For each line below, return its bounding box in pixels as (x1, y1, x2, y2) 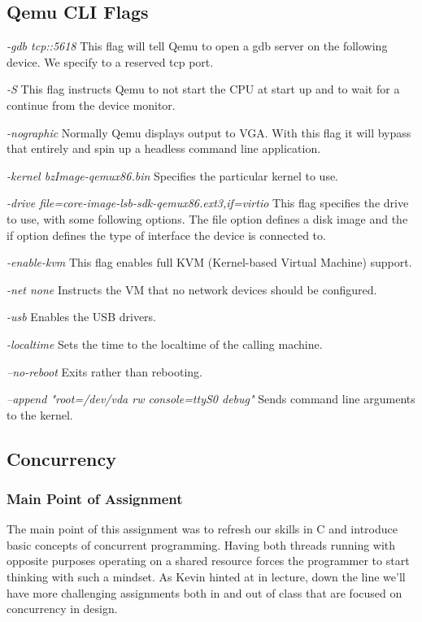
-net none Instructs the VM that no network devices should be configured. (7, 281, 377, 298)
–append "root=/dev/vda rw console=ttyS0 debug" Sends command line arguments (7, 390, 415, 407)
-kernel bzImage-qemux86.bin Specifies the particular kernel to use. (7, 167, 339, 184)
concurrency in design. (7, 600, 118, 617)
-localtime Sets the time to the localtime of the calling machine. (7, 335, 323, 352)
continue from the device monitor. (7, 96, 176, 113)
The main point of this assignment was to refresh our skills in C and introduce (7, 520, 398, 537)
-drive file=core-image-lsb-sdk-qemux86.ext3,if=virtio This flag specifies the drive (7, 194, 409, 211)
